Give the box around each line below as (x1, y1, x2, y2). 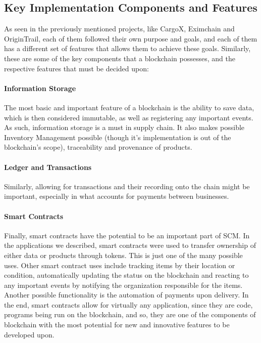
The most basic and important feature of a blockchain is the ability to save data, (4, 102, 254, 112)
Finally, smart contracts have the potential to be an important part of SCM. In (4, 230, 250, 240)
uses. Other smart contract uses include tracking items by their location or (4, 260, 235, 270)
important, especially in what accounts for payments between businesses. (4, 191, 229, 201)
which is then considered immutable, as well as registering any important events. (4, 112, 253, 122)
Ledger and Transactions (4, 161, 92, 172)
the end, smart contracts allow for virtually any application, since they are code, (4, 299, 253, 310)
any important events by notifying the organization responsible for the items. (4, 279, 243, 290)
